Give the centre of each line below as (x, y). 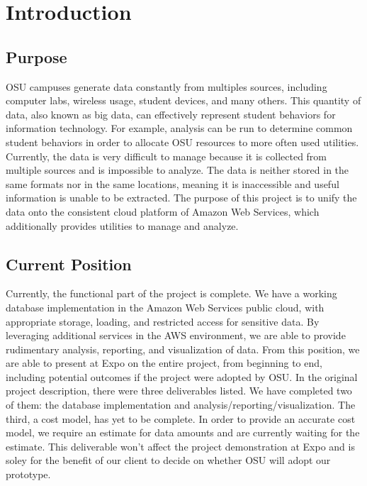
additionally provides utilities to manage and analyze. (122, 225)
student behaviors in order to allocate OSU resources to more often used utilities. (182, 142)
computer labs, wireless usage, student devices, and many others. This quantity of (183, 100)
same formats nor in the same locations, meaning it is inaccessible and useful (173, 183)
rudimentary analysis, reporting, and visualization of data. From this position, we (183, 349)
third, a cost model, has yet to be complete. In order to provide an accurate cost (181, 418)
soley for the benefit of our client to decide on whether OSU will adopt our (168, 460)
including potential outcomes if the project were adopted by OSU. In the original (182, 376)
